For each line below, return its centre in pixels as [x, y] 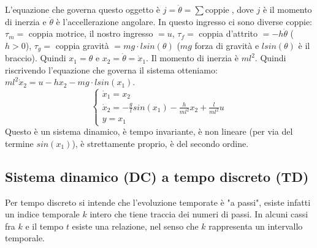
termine [19, 143]
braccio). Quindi [36, 58]
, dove [243, 9]
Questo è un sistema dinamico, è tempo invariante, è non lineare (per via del [149, 131]
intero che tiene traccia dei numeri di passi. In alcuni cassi [199, 214]
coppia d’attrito [228, 33]
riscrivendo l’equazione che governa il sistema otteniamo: [111, 70]
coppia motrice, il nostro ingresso [91, 33]
